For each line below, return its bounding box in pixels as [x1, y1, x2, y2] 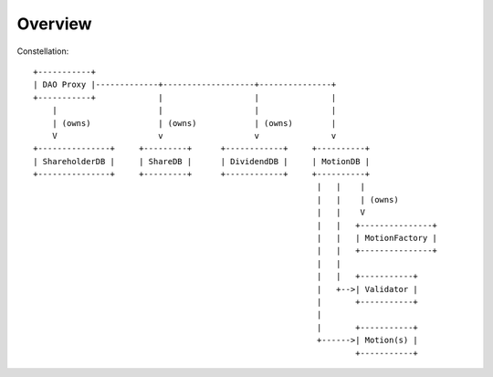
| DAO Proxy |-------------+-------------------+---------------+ [33, 79, 337, 90]
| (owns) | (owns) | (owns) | [51, 118, 337, 128]
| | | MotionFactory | [316, 233, 438, 244]
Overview [16, 14, 92, 34]
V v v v [51, 131, 337, 141]
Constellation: [16, 46, 69, 57]
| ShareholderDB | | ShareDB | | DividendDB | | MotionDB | [33, 156, 371, 166]
